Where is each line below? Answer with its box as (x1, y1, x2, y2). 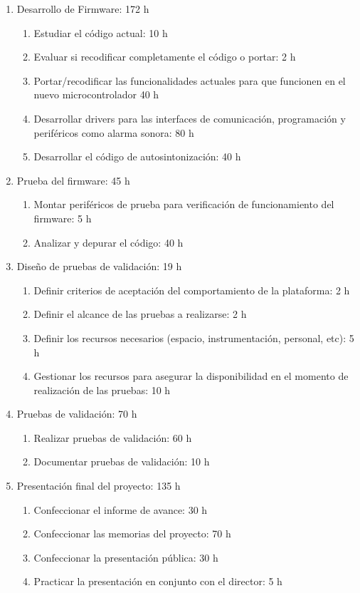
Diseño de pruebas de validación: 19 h (16, 259, 182, 274)
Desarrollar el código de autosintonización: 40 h (33, 149, 241, 164)
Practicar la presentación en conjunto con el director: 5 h (33, 574, 282, 589)
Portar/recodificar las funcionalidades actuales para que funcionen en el (33, 73, 346, 88)
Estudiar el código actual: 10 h (33, 25, 168, 40)
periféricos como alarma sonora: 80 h (33, 125, 194, 140)
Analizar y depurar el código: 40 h (33, 234, 184, 249)
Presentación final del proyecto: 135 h (16, 478, 181, 493)
